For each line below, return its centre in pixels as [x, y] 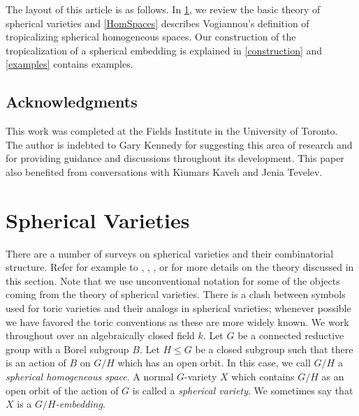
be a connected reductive [291, 335]
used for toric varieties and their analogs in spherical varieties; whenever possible [178, 308]
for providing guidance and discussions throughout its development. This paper [175, 158]
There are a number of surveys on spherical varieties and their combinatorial [170, 253]
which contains [263, 377]
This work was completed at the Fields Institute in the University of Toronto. [172, 131]
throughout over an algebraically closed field [100, 335]
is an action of [36, 363]
